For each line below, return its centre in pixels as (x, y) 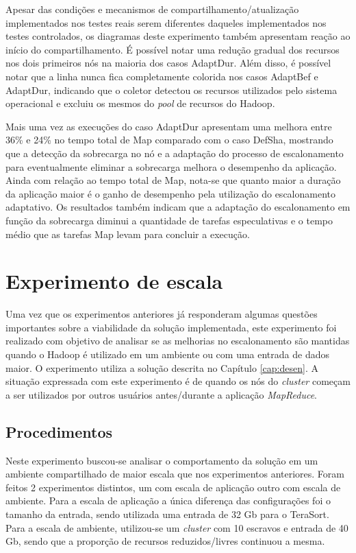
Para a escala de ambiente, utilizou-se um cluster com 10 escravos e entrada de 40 (177, 527)
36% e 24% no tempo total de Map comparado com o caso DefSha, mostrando (169, 140)
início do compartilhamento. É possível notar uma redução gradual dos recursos (173, 49)
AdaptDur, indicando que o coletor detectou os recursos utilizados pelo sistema (171, 90)
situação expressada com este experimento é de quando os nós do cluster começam (178, 381)
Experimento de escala (114, 281)
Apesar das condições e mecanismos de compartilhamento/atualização (152, 9)
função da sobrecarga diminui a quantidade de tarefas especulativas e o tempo (169, 220)
